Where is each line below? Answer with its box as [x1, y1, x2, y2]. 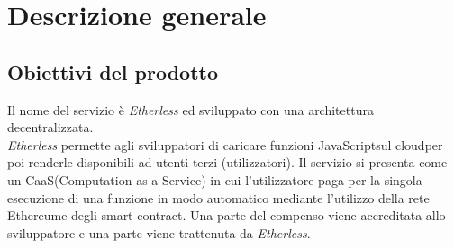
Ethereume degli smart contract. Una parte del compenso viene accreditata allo [7, 206, 446, 225]
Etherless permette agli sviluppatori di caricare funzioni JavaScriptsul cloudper [7, 135, 443, 154]
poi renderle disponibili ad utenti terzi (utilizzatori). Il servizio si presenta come [7, 153, 448, 172]
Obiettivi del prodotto [7, 58, 218, 85]
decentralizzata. [7, 118, 94, 137]
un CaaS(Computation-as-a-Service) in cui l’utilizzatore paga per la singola [7, 170, 422, 189]
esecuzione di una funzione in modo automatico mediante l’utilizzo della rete [7, 188, 430, 207]
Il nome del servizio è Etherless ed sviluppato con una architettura [7, 100, 374, 119]
